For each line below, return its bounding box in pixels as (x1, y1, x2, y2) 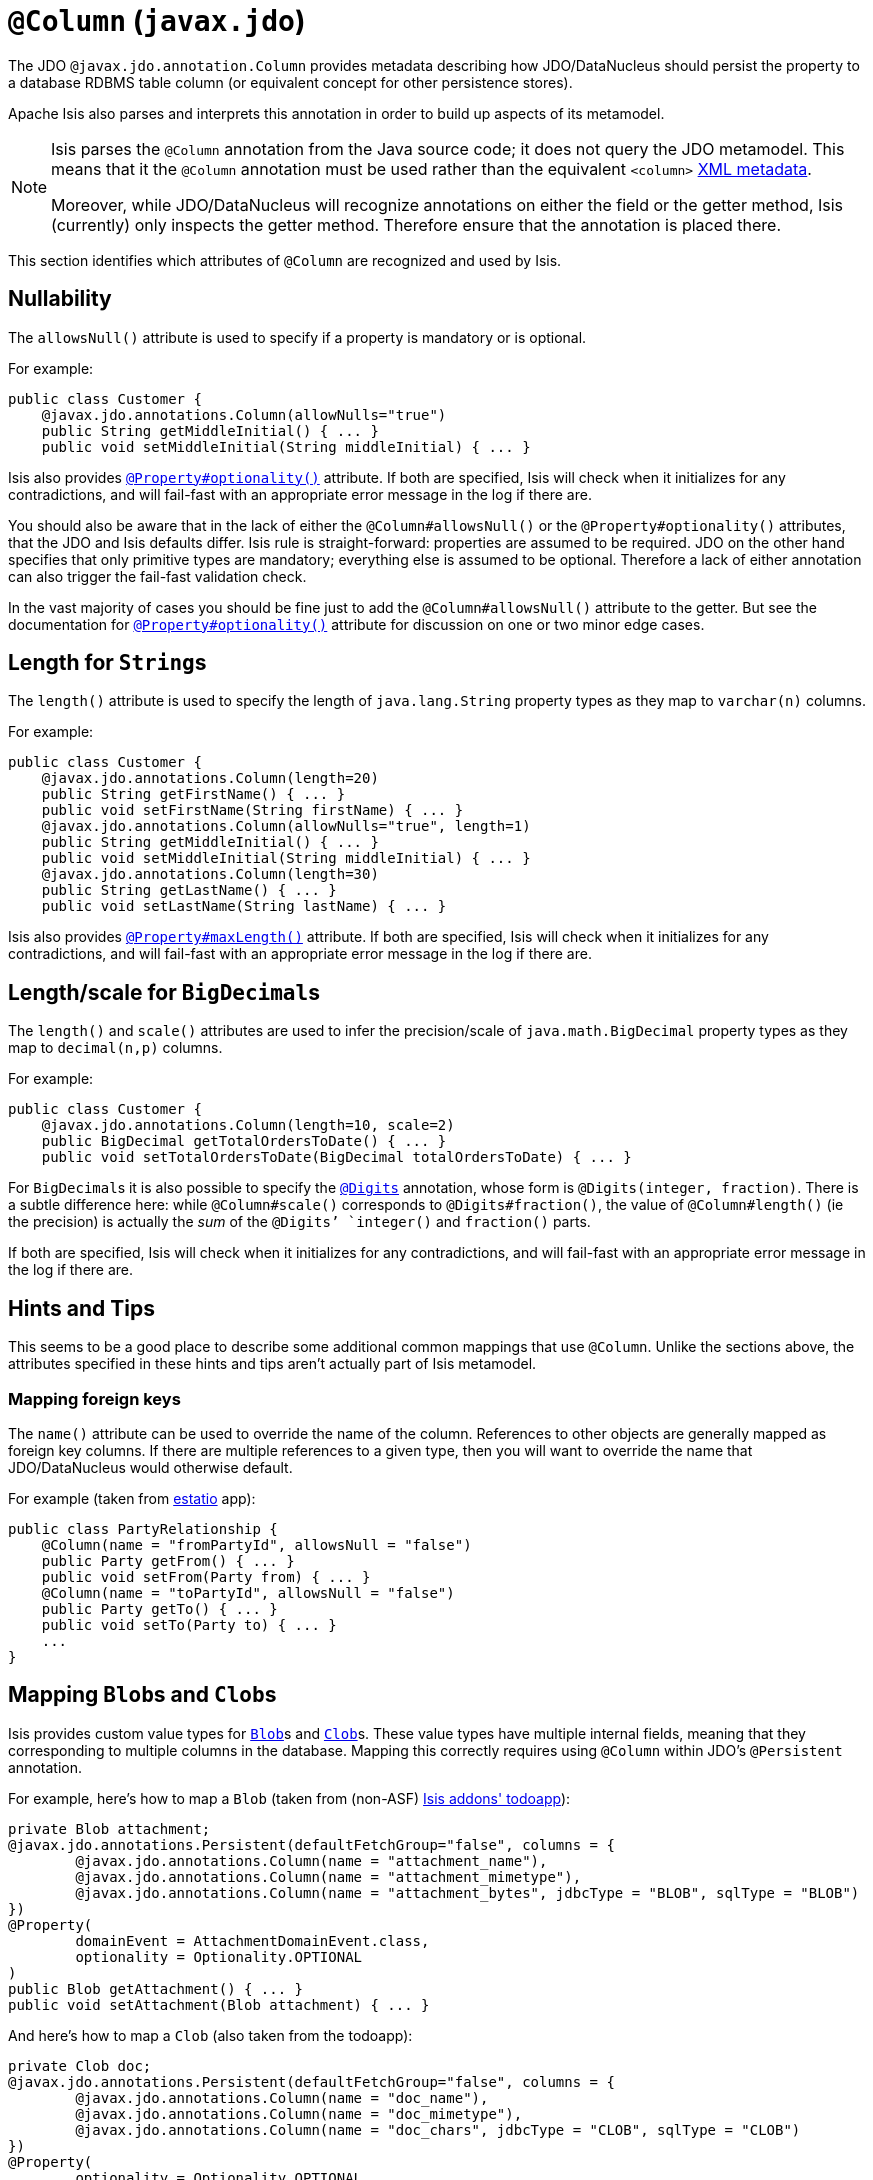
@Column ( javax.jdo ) (8, 4, 306, 38)
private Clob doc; (8, 2057, 152, 2074)
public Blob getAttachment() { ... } (8, 1980, 304, 1997)
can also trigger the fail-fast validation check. (8, 567, 307, 585)
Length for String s (8, 650, 207, 676)
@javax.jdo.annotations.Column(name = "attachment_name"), (75, 1852, 548, 1869)
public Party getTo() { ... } (41, 1600, 278, 1617)
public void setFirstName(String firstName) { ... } (41, 802, 464, 819)
